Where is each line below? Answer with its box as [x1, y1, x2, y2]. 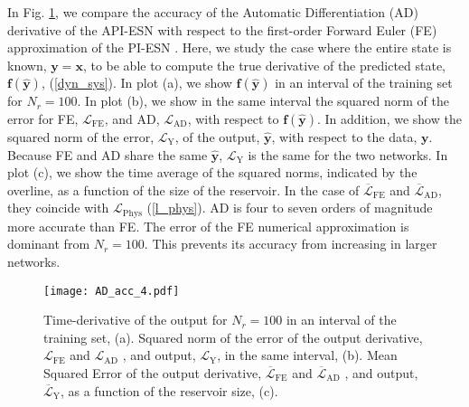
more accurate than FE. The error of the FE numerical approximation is [7, 216, 409, 235]
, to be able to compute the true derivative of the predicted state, [82, 55, 446, 74]
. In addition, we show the [317, 109, 462, 128]
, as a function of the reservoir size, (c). [60, 381, 278, 400]
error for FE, [7, 109, 79, 128]
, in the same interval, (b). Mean [217, 345, 398, 364]
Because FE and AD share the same [7, 145, 208, 164]
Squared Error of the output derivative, [43, 364, 262, 383]
